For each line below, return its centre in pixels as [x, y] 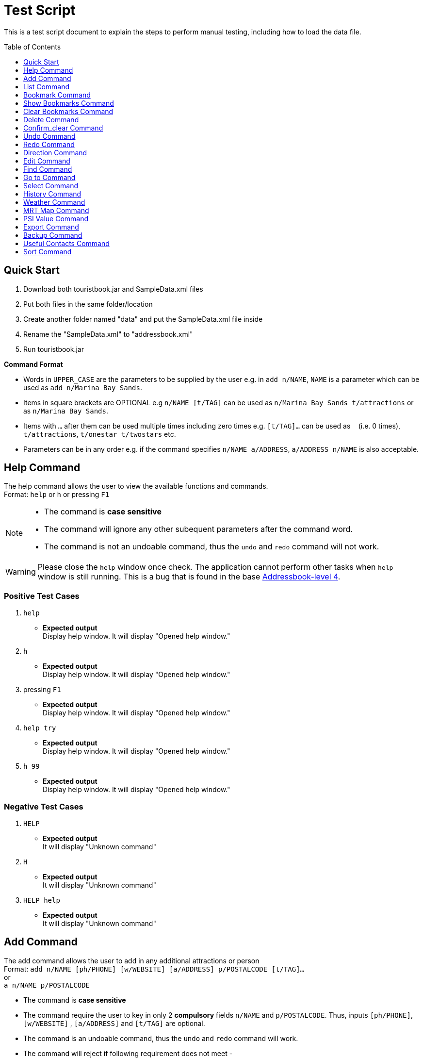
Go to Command [49, 177]
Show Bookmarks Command [69, 103]
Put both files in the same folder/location [88, 304]
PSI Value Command [56, 218]
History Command [52, 194]
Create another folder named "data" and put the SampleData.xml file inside [143, 319]
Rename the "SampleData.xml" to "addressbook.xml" [108, 334]
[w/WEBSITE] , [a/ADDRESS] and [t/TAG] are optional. [114, 1023]
